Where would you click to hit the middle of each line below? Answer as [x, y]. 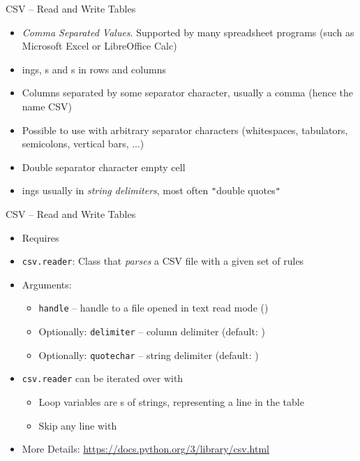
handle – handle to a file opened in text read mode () [153, 308]
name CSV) [47, 106]
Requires [40, 237]
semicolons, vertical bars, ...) [83, 144]
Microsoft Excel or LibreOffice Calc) [99, 46]
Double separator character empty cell [104, 167]
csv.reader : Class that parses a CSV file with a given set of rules [163, 261]
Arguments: [47, 284]
